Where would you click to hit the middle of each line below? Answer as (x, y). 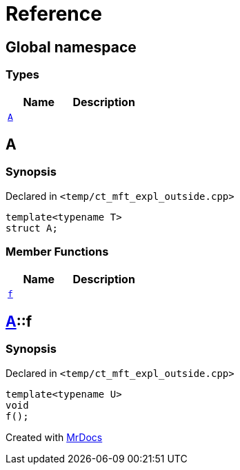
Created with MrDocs (54, 437)
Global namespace (71, 47)
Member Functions (57, 252)
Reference (54, 14)
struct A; (32, 228)
